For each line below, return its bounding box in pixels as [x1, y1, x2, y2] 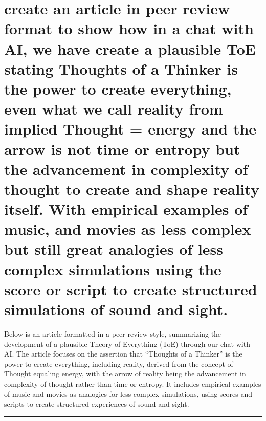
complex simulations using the [4, 258, 221, 279]
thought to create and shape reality [4, 178, 259, 199]
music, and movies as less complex [4, 218, 251, 239]
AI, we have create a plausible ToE [4, 38, 256, 59]
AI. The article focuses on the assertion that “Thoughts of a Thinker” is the [4, 348, 242, 359]
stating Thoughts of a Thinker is [4, 58, 238, 79]
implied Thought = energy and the [4, 118, 257, 139]
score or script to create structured [4, 278, 257, 299]
